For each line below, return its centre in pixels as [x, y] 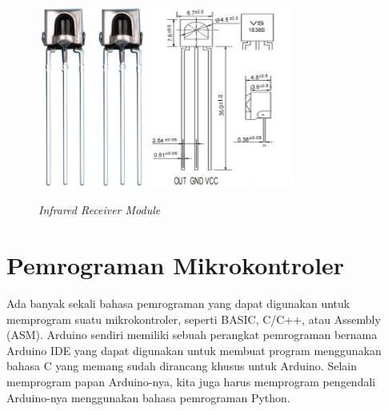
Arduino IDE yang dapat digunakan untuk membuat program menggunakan [194, 350]
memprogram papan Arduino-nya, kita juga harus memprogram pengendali [191, 382]
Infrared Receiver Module [100, 210]
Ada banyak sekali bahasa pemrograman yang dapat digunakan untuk [178, 303]
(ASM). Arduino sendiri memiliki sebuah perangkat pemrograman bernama [192, 335]
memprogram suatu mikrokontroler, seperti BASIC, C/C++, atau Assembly [194, 319]
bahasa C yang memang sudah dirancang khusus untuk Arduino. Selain [182, 366]
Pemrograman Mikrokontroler [176, 265]
